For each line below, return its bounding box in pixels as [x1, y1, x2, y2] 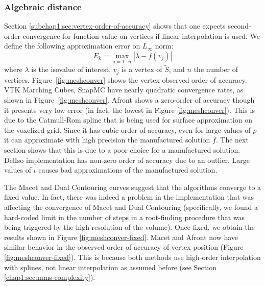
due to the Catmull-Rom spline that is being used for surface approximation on [4, 114, 252, 125]
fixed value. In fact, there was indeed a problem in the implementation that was [4, 192, 254, 202]
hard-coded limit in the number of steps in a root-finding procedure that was [4, 211, 245, 222]
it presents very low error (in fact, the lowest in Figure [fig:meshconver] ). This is [4, 104, 255, 115]
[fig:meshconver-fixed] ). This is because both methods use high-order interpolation [4, 251, 261, 262]
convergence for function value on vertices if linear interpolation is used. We [22, 30, 260, 41]
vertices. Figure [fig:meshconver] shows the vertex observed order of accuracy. [4, 74, 247, 85]
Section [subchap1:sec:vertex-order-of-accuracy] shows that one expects [4, 20, 226, 31]
